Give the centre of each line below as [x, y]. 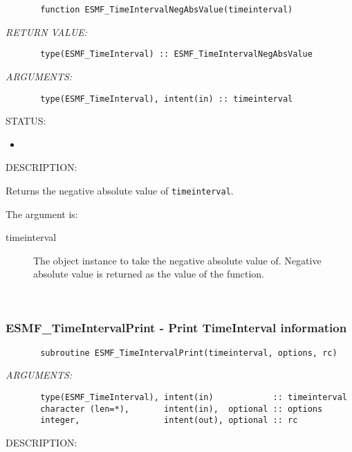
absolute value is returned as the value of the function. [149, 274]
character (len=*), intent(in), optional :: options [182, 409]
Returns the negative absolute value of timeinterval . [120, 190]
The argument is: [42, 214]
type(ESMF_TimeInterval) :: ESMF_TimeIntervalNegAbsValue [176, 54]
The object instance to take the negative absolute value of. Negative [177, 260]
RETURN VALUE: [47, 31]
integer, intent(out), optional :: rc [169, 421]
